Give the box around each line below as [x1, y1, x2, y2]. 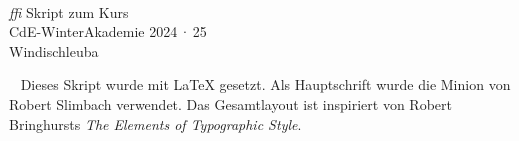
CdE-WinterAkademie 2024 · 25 [9, 21, 207, 42]
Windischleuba [9, 40, 99, 61]
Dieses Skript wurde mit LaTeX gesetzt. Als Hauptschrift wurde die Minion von [20, 74, 511, 95]
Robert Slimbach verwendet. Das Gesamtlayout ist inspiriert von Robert [9, 93, 452, 114]
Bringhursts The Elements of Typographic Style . [9, 113, 302, 134]
